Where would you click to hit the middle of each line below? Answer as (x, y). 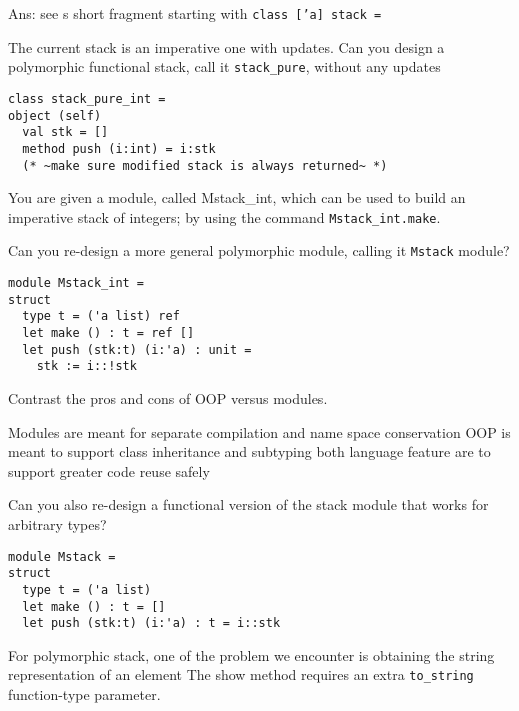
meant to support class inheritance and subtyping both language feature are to (249, 451)
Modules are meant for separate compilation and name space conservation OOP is (259, 431)
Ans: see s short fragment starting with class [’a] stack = (195, 13)
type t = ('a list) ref (101, 316)
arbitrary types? (57, 524)
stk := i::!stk (86, 366)
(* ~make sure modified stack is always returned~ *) (205, 165)
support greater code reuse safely (109, 470)
